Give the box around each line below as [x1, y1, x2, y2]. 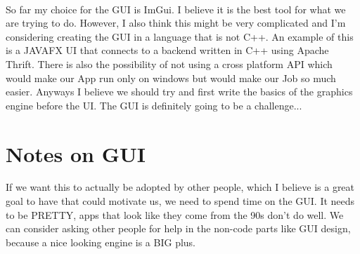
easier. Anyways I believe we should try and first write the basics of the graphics [6, 84, 353, 99]
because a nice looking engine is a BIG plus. [6, 234, 196, 249]
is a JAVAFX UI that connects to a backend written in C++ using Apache [6, 43, 329, 58]
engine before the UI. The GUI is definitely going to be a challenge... [6, 98, 302, 112]
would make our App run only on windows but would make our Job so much [6, 70, 336, 85]
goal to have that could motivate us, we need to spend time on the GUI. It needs [6, 194, 355, 208]
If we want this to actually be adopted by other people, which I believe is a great [6, 180, 355, 194]
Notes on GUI [6, 139, 146, 168]
